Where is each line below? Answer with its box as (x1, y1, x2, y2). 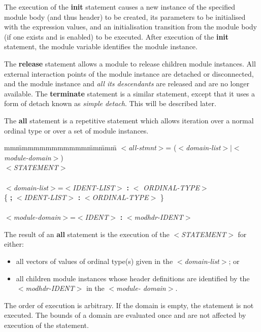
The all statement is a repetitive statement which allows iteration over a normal (4, 115, 254, 125)
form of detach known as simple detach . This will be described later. (4, 98, 216, 109)
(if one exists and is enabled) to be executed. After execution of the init (4, 31, 229, 42)
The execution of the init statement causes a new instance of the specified (4, 2, 235, 12)
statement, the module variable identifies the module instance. (4, 41, 198, 52)
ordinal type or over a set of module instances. (4, 125, 149, 136)
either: (4, 239, 24, 249)
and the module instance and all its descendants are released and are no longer (4, 78, 249, 89)
